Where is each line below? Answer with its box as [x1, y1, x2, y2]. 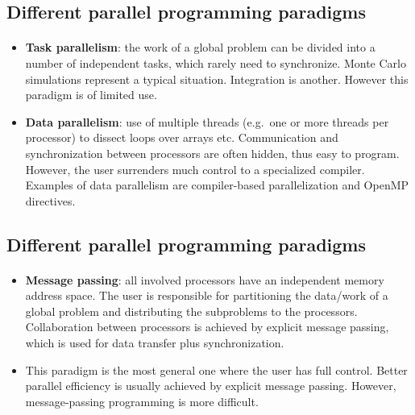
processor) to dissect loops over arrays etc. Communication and [25, 129, 338, 146]
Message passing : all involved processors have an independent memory [25, 271, 384, 288]
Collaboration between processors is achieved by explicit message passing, [25, 318, 389, 335]
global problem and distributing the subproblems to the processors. [25, 302, 358, 319]
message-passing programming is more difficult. [25, 392, 259, 409]
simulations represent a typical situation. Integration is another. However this [25, 70, 409, 87]
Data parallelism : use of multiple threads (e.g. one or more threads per [25, 113, 389, 130]
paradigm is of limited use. [25, 86, 157, 103]
